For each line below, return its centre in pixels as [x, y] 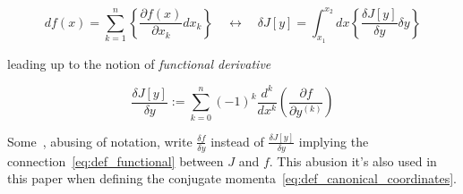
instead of [237, 141]
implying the [334, 141]
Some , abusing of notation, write [100, 141]
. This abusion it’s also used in [353, 160]
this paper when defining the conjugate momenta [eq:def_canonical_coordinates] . [232, 178]
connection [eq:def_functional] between [116, 160]
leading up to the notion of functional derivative [139, 63]
